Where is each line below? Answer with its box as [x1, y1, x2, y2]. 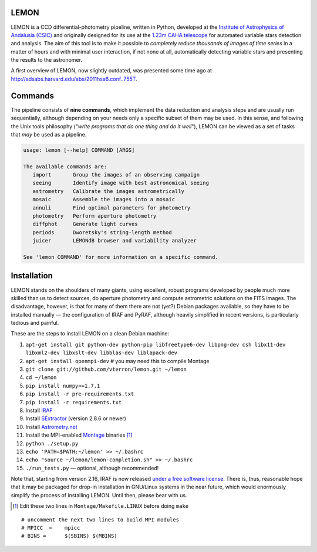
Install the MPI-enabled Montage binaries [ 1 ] [25, 431, 133, 438]
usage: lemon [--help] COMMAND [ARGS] [23, 147, 135, 153]
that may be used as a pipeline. [11, 131, 87, 138]
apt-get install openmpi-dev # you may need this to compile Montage [25, 357, 210, 364]
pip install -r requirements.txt [25, 399, 122, 405]
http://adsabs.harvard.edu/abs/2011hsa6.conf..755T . [11, 75, 137, 82]
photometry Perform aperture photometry [32, 212, 157, 220]
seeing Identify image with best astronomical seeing [32, 179, 210, 187]
